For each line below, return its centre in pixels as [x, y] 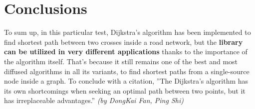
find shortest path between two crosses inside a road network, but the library [124, 42]
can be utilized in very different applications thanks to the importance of [126, 52]
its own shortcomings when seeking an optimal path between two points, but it [125, 90]
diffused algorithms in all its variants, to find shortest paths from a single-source [127, 71]
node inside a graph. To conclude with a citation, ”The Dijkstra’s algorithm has [126, 81]
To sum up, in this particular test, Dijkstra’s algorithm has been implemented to [127, 32]
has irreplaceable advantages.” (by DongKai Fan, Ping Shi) [94, 100]
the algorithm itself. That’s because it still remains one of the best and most [121, 61]
